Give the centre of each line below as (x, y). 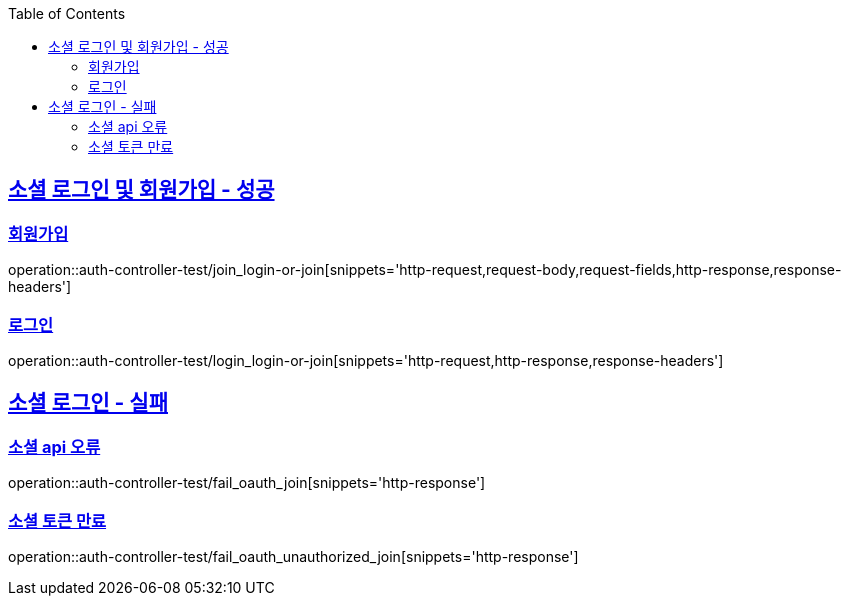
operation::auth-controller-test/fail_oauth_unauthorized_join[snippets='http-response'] (293, 556)
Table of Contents (67, 13)
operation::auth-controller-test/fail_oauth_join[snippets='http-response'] (247, 483)
